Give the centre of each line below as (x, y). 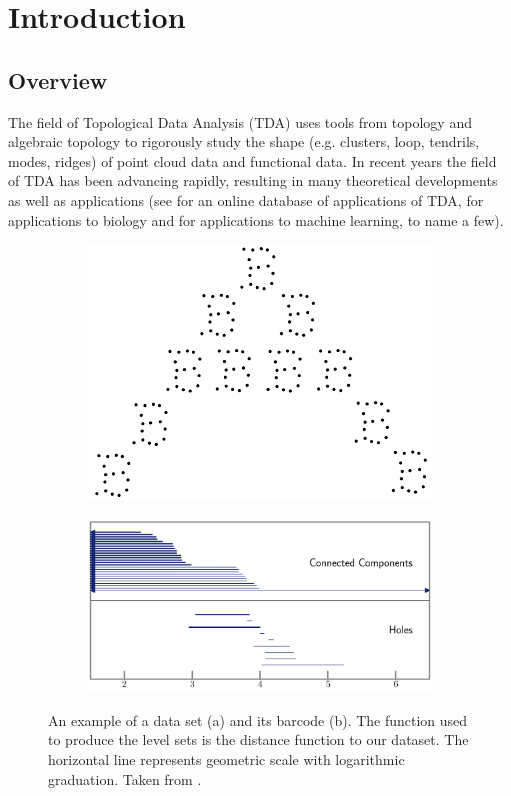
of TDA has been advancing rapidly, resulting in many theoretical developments (253, 180)
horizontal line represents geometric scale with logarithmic (226, 759)
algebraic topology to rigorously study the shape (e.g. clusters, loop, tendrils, (244, 141)
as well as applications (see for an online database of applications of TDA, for (246, 199)
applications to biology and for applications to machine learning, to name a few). (256, 219)
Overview (58, 79)
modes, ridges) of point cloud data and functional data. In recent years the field (252, 160)
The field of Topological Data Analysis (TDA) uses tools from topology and (240, 121)
